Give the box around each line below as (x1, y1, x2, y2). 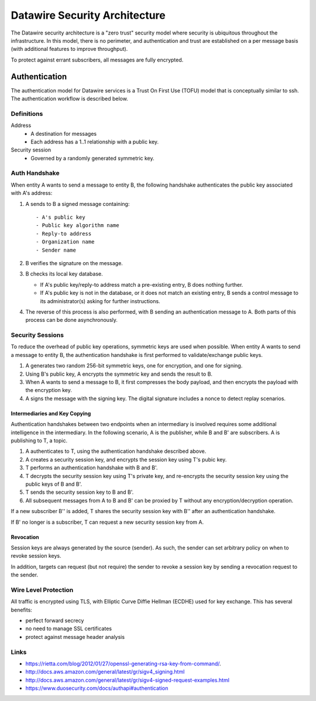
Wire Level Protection (11, 586, 74, 594)
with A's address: (11, 190, 53, 197)
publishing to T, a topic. (11, 437, 67, 444)
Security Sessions (11, 331, 64, 339)
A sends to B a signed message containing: (25, 200, 130, 207)
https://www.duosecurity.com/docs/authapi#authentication (25, 685, 169, 692)
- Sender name (36, 246, 76, 253)
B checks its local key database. (25, 270, 103, 277)
